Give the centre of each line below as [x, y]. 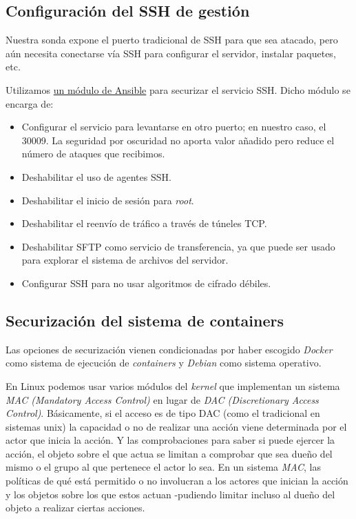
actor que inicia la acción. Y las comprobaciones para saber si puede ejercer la [170, 440]
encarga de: [30, 103]
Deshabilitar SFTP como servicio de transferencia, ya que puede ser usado [178, 246]
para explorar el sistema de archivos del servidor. [125, 260]
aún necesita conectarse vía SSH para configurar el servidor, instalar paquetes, [171, 53]
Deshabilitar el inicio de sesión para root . [108, 200]
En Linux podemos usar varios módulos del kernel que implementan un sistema [173, 385]
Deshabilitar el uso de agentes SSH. [96, 176]
